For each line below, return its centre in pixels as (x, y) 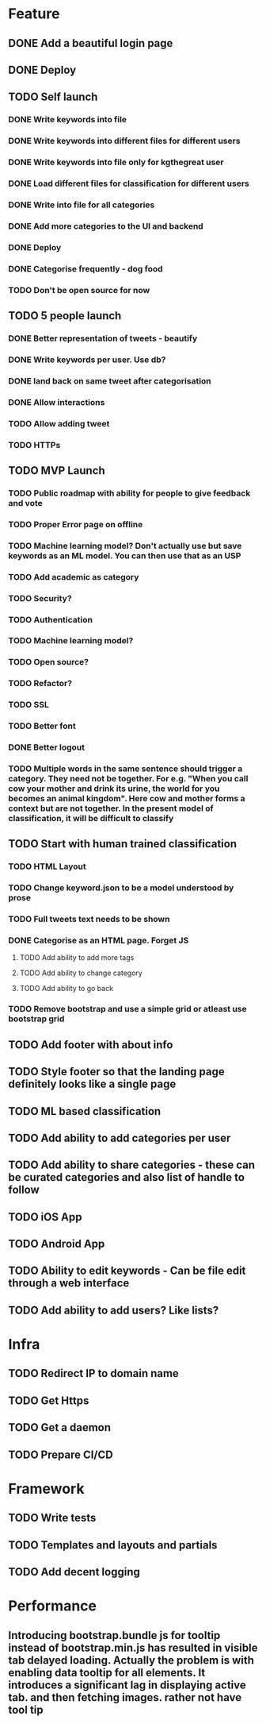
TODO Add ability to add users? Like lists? (114, 1310)
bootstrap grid (36, 1019)
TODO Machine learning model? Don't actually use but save (125, 546)
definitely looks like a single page (92, 1084)
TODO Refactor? (40, 684)
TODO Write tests (52, 1518)
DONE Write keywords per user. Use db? (87, 360)
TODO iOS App (45, 1217)
